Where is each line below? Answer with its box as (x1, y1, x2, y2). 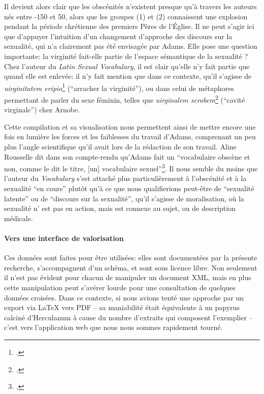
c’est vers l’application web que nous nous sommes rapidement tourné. (4, 322, 223, 332)
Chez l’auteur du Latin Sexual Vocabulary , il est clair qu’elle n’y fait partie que (4, 60, 250, 71)
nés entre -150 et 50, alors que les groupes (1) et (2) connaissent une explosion (4, 11, 248, 21)
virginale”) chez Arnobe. (4, 104, 80, 115)
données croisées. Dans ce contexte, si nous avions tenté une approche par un (4, 292, 244, 302)
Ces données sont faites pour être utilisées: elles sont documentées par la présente (4, 252, 257, 263)
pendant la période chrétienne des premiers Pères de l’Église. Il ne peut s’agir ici (4, 21, 254, 32)
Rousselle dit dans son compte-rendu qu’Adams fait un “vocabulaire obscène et (4, 151, 250, 162)
